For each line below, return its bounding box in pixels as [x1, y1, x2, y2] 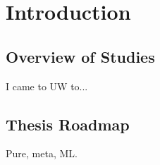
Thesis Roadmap [6, 113, 130, 135]
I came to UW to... [6, 78, 88, 93]
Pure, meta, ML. [6, 146, 78, 161]
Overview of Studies [6, 45, 155, 67]
